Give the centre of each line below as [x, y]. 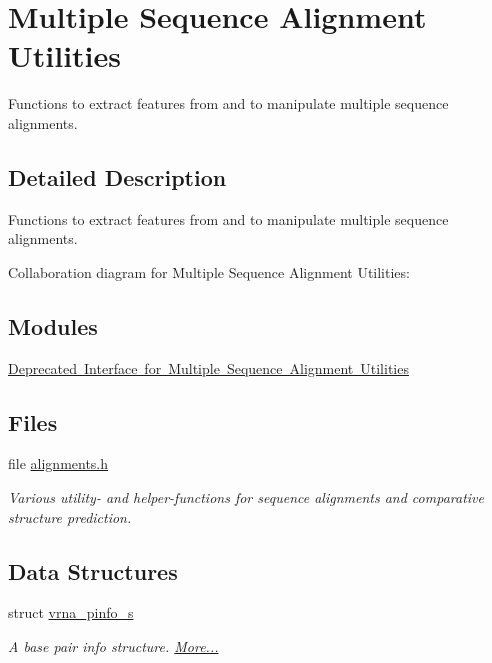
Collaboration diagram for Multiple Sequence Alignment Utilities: [209, 271]
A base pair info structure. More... [113, 646]
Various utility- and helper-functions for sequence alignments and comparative [246, 497]
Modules [53, 325]
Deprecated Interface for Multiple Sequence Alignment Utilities [208, 367]
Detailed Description [117, 176]
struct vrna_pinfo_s [71, 612]
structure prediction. [70, 516]
